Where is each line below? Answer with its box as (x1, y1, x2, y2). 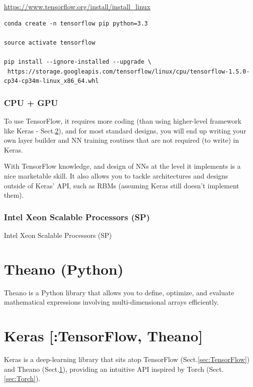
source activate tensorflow (4, 39, 96, 46)
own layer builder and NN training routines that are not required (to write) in (4, 135, 239, 145)
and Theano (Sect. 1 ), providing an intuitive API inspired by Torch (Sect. (4, 363, 224, 374)
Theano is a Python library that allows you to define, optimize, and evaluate (4, 287, 234, 297)
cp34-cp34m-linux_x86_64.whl (4, 77, 99, 85)
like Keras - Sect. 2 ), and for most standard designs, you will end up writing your (4, 125, 247, 135)
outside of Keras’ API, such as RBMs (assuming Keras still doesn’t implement (4, 180, 239, 190)
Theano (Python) (4, 258, 124, 279)
